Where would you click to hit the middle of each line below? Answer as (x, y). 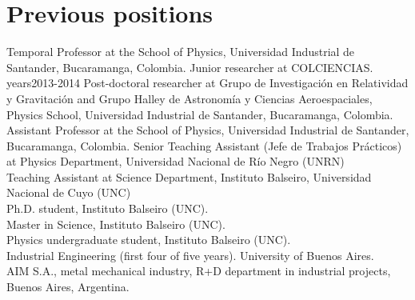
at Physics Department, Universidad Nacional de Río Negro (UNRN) (176, 161)
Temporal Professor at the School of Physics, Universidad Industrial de (181, 52)
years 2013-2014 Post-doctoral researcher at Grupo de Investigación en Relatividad (207, 83)
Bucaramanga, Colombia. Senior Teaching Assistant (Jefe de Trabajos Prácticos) (204, 145)
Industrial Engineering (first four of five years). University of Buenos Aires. (190, 255)
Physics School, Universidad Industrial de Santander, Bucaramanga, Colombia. (200, 114)
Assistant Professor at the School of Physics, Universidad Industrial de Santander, (208, 130)
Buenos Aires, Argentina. (68, 287)
